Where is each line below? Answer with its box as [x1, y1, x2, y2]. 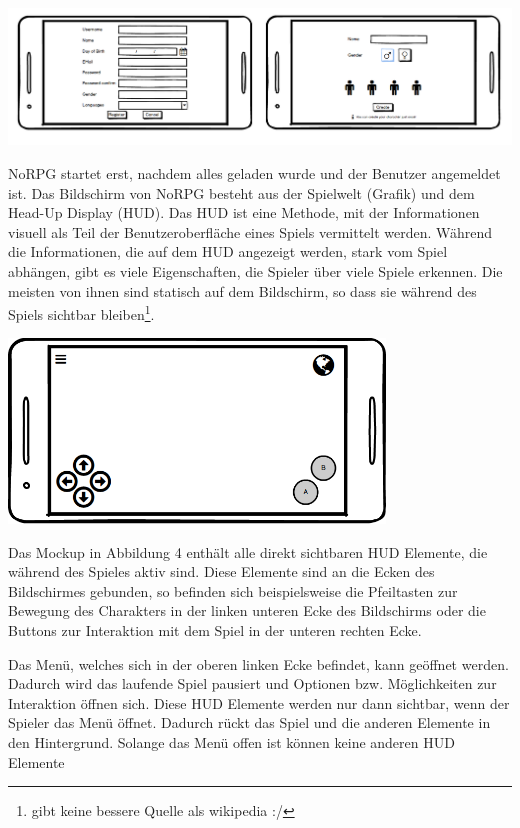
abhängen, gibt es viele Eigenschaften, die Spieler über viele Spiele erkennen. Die [8, 261, 503, 282]
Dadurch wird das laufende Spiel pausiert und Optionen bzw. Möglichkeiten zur [8, 673, 497, 694]
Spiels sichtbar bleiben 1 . [8, 301, 155, 324]
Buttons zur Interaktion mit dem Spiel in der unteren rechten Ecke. [8, 620, 422, 640]
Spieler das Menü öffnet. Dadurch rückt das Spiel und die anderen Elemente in [8, 712, 491, 733]
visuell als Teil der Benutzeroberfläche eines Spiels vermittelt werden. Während [8, 221, 493, 242]
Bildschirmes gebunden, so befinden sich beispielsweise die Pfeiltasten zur [8, 580, 458, 601]
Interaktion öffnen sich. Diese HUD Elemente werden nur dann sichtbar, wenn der [8, 692, 510, 713]
